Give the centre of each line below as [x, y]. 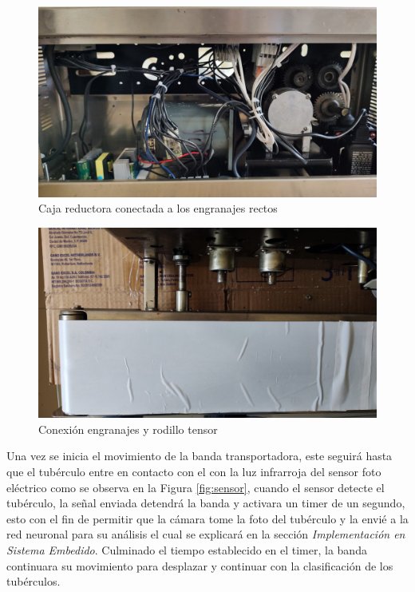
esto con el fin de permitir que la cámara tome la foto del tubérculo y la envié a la [207, 518]
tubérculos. [34, 581]
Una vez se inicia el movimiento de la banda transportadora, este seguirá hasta [200, 456]
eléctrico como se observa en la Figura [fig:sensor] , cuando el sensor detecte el [196, 487]
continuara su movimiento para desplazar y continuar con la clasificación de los [200, 565]
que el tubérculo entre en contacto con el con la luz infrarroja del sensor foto [194, 471]
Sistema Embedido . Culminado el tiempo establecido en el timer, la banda [187, 549]
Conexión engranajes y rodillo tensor [128, 429]
